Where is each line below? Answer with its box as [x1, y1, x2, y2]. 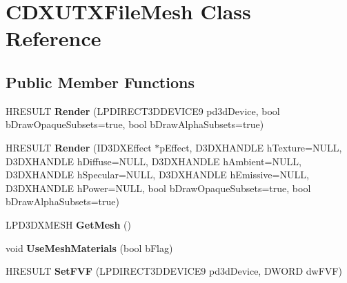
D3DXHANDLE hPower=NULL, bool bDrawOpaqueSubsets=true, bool [6, 180, 311, 195]
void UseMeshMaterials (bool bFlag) [6, 240, 173, 255]
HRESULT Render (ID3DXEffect [6, 140, 152, 154]
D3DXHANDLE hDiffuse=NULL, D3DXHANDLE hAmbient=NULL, [6, 154, 301, 168]
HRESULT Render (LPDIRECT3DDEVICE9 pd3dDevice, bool [6, 103, 280, 118]
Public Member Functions [6, 71, 195, 92]
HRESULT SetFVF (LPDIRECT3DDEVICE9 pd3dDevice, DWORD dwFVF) [6, 264, 342, 278]
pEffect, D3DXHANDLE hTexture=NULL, [159, 140, 342, 154]
